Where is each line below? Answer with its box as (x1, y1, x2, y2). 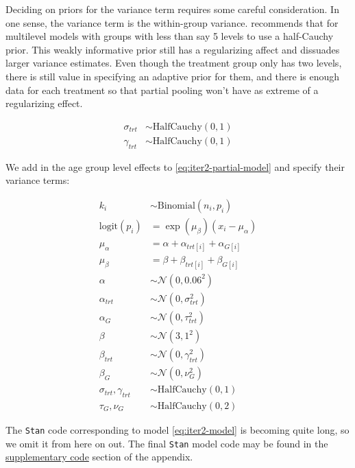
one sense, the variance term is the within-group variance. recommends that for (5, 15, 339, 30)
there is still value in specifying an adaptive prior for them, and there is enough (5, 69, 340, 83)
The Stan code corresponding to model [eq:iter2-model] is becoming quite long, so (5, 423, 350, 437)
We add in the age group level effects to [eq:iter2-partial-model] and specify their (5, 159, 345, 174)
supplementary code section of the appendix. (5, 449, 193, 464)
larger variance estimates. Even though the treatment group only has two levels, (5, 56, 342, 70)
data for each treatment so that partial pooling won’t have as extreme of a (5, 82, 319, 97)
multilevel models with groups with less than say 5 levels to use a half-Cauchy (5, 29, 334, 43)
